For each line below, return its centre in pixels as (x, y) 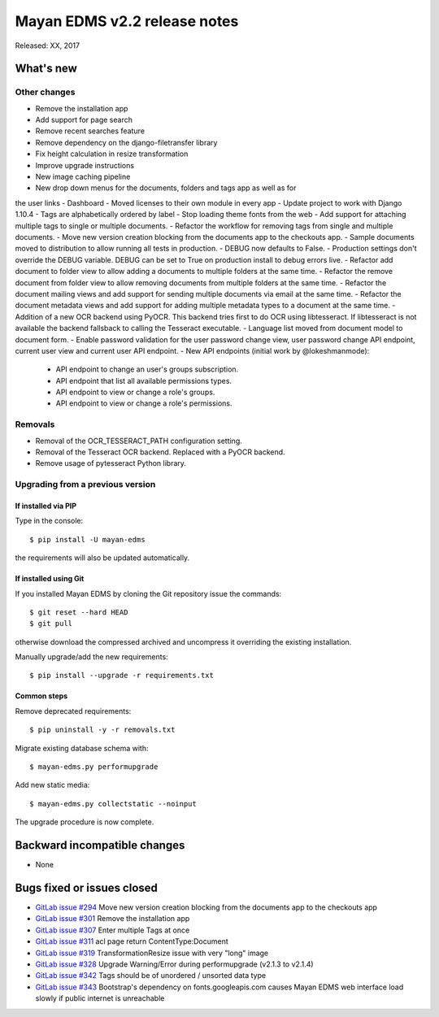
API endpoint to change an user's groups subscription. (147, 369)
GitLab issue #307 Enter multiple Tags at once (113, 930)
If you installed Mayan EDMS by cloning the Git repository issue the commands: (148, 593)
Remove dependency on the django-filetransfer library (126, 142)
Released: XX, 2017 (48, 46)
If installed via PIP (46, 506)
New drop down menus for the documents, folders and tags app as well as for (166, 188)
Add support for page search (84, 120)
